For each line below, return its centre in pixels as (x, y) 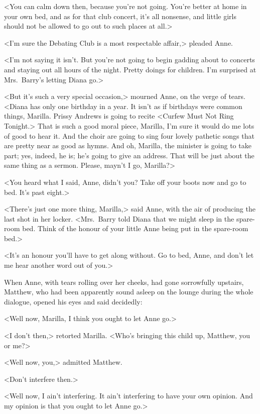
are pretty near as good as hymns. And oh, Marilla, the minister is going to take (128, 145)
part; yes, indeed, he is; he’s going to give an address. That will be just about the (129, 155)
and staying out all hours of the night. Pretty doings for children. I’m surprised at (130, 69)
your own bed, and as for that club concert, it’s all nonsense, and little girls (120, 16)
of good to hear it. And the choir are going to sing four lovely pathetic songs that (129, 135)
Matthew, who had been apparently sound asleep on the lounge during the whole (129, 292)
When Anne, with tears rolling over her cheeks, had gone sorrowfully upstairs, (124, 282)
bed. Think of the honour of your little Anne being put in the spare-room (135, 228)
